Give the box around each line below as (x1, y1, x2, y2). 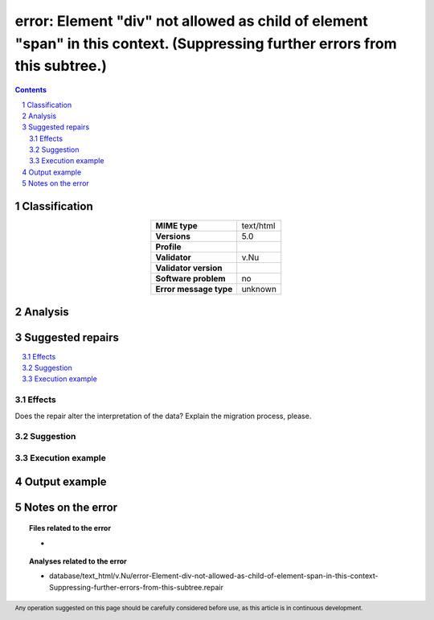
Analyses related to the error (29, 556, 128, 566)
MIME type (155, 220, 199, 232)
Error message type (155, 284, 233, 295)
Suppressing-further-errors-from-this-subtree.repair (49, 582, 224, 592)
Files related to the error (29, 524, 112, 533)
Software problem (155, 273, 226, 285)
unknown (241, 284, 277, 295)
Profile (155, 241, 182, 253)
